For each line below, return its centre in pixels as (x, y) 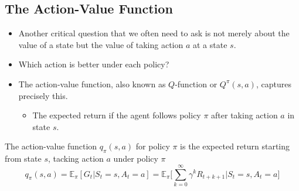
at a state (210, 44)
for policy (153, 146)
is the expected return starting (235, 146)
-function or (196, 83)
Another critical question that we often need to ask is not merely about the (154, 33)
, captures (273, 83)
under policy (136, 158)
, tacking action (76, 158)
